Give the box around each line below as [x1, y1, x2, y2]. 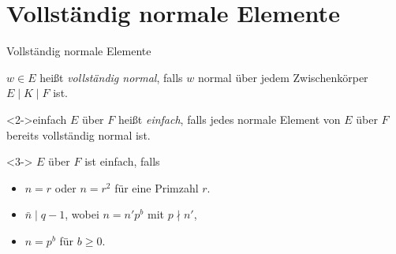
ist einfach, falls [84, 153, 160, 170]
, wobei [65, 206, 99, 222]
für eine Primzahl [114, 179, 199, 196]
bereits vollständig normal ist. [6, 126, 151, 143]
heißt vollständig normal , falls [39, 69, 183, 85]
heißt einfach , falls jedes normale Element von [118, 110, 341, 127]
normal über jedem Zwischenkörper [197, 69, 368, 85]
